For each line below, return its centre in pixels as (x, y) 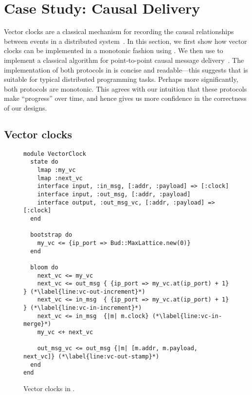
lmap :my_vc (56, 170)
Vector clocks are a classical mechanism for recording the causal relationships (119, 31)
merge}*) (37, 324)
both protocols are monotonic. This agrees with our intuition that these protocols (126, 88)
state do (44, 162)
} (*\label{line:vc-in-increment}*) (83, 308)
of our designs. (26, 107)
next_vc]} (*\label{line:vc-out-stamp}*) (91, 357)
